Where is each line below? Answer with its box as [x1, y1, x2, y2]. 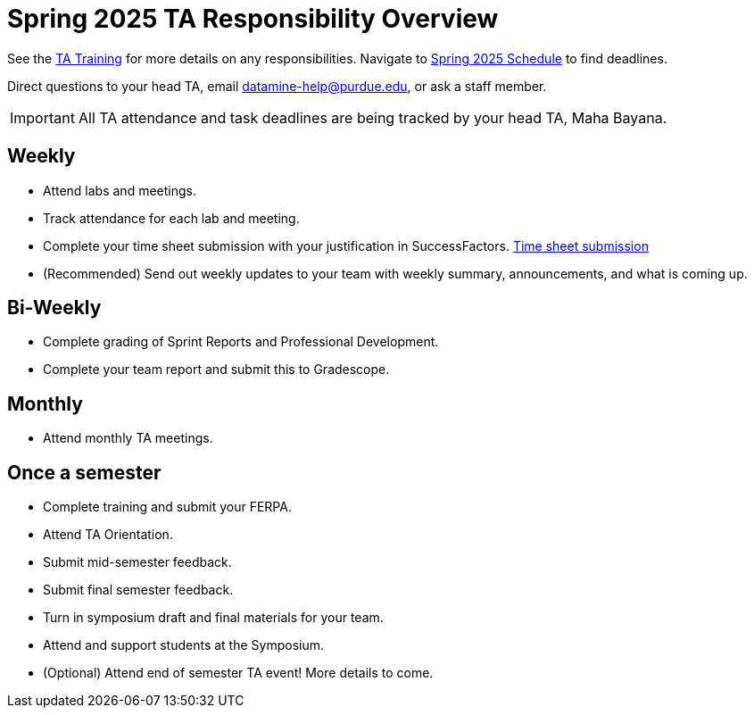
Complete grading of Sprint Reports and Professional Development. [43, 334, 439, 350]
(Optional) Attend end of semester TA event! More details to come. [43, 665, 434, 681]
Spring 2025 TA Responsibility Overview [7, 4, 499, 34]
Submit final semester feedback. [43, 582, 234, 598]
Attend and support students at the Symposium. [43, 637, 325, 653]
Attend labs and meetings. [43, 182, 196, 198]
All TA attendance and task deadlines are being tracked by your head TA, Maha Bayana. [78, 108, 667, 127]
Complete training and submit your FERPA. [43, 499, 292, 515]
